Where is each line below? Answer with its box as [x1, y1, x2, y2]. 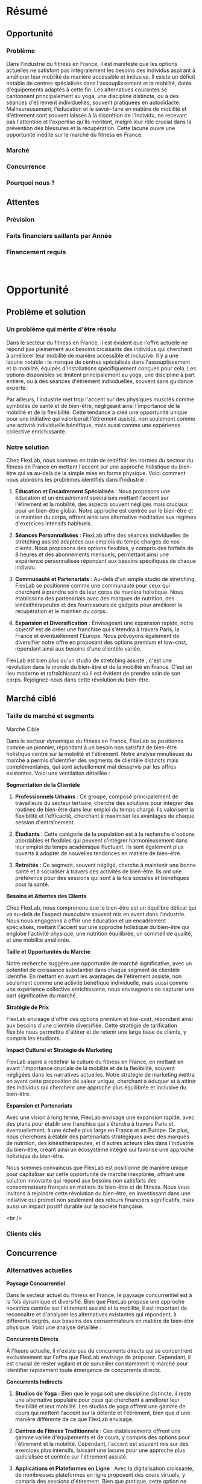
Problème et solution [6, 307, 86, 317]
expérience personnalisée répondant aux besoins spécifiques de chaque [14, 557, 197, 564]
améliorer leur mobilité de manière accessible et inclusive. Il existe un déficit [6, 73, 196, 80]
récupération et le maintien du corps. [14, 607, 107, 615]
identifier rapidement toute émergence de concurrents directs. [6, 1367, 162, 1374]
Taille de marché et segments [6, 712, 95, 720]
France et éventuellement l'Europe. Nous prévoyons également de [14, 632, 180, 639]
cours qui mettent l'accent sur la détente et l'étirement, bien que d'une [14, 1409, 191, 1417]
